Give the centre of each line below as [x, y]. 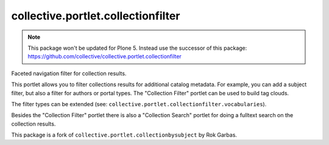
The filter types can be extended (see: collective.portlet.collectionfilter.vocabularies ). [139, 104]
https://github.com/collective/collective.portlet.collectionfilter [105, 56]
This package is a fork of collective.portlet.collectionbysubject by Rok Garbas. [124, 135]
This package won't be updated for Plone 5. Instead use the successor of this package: [137, 48]
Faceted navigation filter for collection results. [69, 73]
